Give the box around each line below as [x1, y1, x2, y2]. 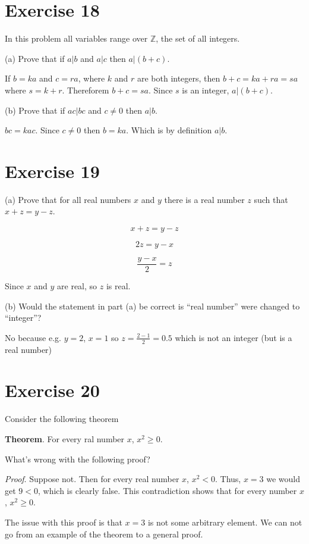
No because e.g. [5, 331, 61, 343]
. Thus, [215, 473, 241, 485]
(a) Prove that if [5, 52, 65, 64]
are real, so [57, 280, 97, 292]
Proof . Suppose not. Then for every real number [5, 473, 179, 485]
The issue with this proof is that [5, 515, 122, 528]
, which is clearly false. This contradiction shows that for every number [37, 484, 297, 496]
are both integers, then [137, 72, 220, 85]
